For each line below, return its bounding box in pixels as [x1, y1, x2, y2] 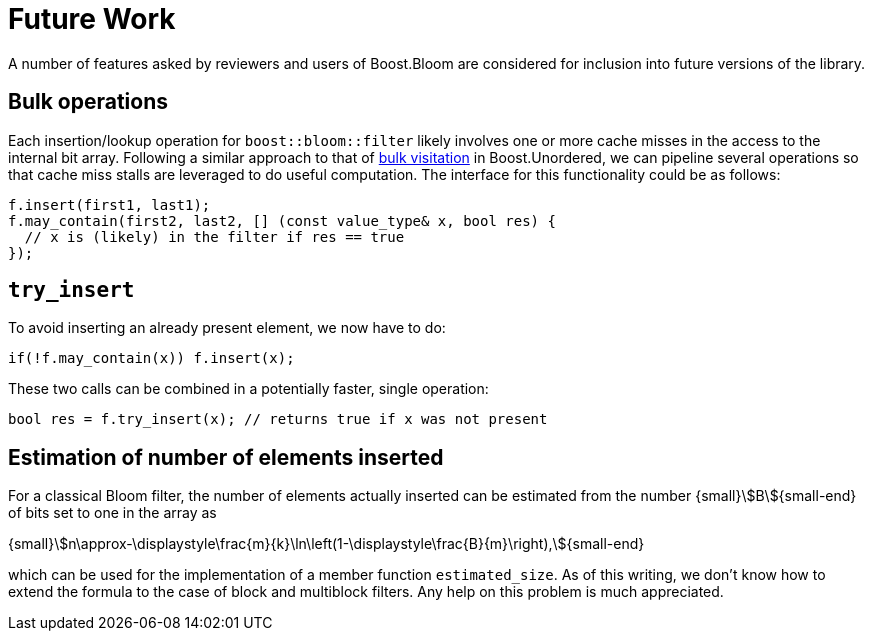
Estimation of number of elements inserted [8, 444, 444, 470]
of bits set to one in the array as [8, 504, 217, 522]
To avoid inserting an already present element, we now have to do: [8, 319, 446, 337]
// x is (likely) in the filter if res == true [24, 228, 405, 245]
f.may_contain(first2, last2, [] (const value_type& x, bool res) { [8, 212, 556, 229]
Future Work [8, 2, 176, 36]
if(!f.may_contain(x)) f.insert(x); [8, 350, 295, 367]
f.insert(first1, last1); [8, 196, 211, 213]
